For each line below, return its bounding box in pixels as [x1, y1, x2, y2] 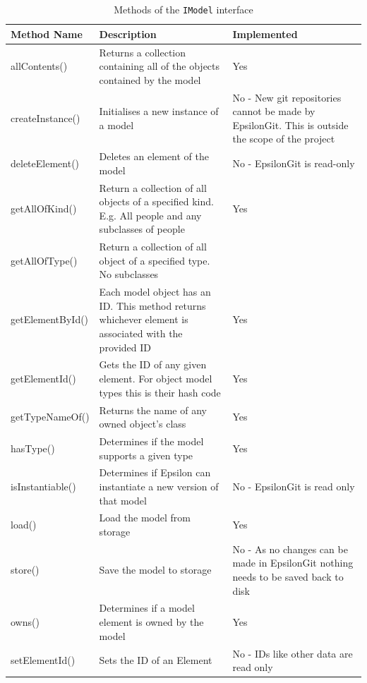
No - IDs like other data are [232, 646, 353, 660]
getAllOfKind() [11, 200, 77, 215]
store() [11, 562, 40, 577]
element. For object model [99, 371, 212, 386]
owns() [11, 615, 40, 629]
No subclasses [99, 267, 159, 282]
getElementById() [11, 312, 89, 327]
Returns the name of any [99, 402, 207, 417]
